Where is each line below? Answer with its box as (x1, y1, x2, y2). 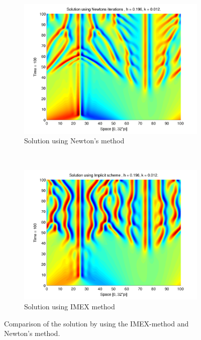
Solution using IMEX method (24, 301, 115, 311)
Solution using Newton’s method (24, 135, 125, 146)
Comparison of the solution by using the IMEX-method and (4, 318, 189, 328)
